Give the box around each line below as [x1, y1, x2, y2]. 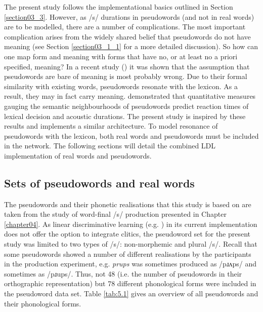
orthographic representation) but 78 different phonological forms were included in [4, 278, 256, 289]
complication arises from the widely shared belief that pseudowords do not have [4, 31, 251, 42]
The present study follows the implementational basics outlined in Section [4, 2, 233, 12]
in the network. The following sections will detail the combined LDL [4, 140, 216, 151]
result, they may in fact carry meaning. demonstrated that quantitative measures [4, 91, 256, 101]
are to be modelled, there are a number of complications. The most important [4, 21, 246, 32]
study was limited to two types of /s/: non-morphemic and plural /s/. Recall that [4, 239, 257, 249]
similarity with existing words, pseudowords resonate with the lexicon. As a [4, 81, 238, 91]
